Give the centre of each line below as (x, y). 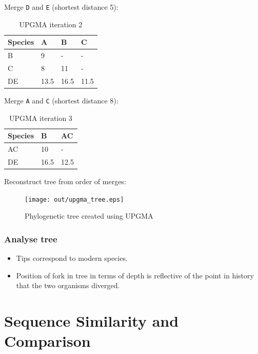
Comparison (47, 341)
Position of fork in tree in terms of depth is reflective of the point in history (135, 275)
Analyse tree (31, 238)
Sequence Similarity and (92, 320)
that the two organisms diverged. (68, 285)
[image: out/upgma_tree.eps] (74, 199)
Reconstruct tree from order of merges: (65, 181)
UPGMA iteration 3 (41, 118)
